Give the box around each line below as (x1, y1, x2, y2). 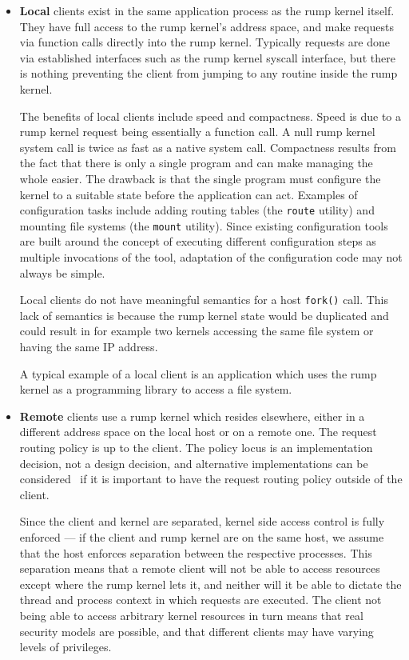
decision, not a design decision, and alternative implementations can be (19, 454, 368, 471)
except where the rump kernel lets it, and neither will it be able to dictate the (19, 575, 402, 592)
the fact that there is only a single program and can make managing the (19, 154, 373, 171)
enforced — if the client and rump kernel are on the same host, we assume (19, 529, 384, 545)
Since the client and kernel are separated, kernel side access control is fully (19, 513, 385, 530)
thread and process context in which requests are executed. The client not (19, 591, 382, 608)
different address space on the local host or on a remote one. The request (19, 423, 377, 440)
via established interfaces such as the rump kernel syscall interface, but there (19, 49, 395, 66)
